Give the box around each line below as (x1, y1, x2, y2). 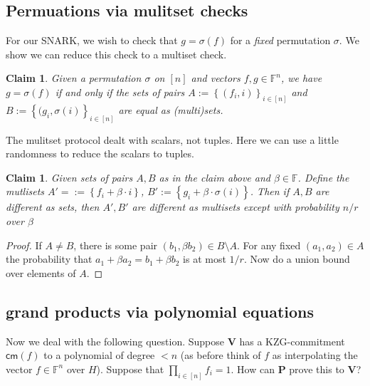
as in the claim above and (159, 169, 270, 184)
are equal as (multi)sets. (118, 102, 223, 117)
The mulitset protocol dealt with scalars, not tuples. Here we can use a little (6, 132, 339, 147)
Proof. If (6, 237, 42, 252)
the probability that (6, 251, 92, 266)
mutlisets (6, 184, 45, 199)
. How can (231, 361, 275, 376)
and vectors (191, 71, 240, 85)
